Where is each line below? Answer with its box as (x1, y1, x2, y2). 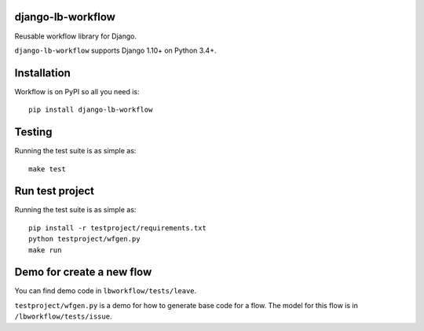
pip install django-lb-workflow (28, 105, 153, 114)
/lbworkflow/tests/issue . (14, 311, 112, 322)
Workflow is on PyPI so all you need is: (14, 86, 141, 96)
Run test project (14, 185, 94, 198)
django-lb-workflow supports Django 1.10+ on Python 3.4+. (14, 46, 217, 55)
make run (28, 245, 62, 255)
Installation (14, 66, 71, 79)
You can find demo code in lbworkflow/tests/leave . (14, 286, 197, 296)
